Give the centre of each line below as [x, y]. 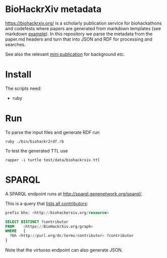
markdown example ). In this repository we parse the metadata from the [79, 34]
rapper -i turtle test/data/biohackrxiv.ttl [53, 160]
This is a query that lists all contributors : [47, 203]
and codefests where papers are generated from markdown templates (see [83, 28]
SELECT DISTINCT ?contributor [37, 222]
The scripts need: [23, 88]
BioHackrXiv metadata [53, 9]
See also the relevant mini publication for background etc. [65, 54]
